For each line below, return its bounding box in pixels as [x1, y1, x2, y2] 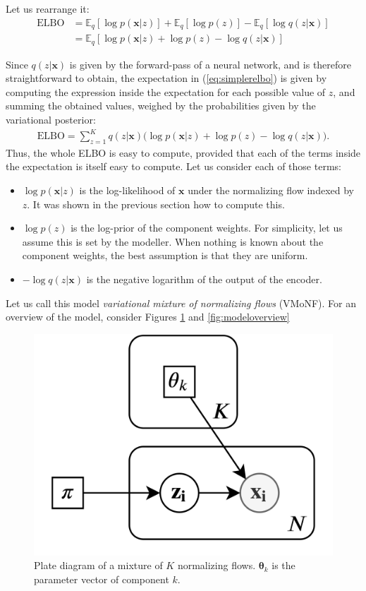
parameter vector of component [34, 571, 169, 586]
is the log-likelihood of [79, 183, 176, 198]
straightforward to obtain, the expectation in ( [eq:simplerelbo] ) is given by [6, 71, 327, 85]
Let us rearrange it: [6, 1, 90, 16]
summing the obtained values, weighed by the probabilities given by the [6, 98, 316, 113]
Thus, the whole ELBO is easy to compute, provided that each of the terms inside [6, 145, 361, 160]
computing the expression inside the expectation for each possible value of [6, 84, 326, 99]
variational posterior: [6, 112, 96, 126]
